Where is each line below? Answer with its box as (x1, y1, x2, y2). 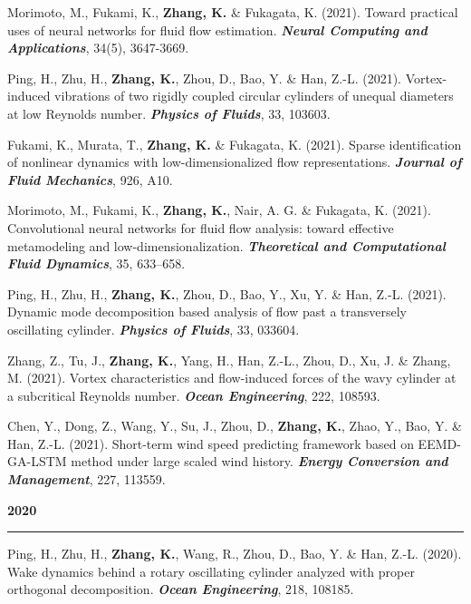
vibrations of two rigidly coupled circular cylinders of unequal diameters (54, 86, 454, 105)
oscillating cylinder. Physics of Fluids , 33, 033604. (7, 319, 300, 338)
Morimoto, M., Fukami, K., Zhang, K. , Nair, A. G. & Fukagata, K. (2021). (7, 200, 431, 219)
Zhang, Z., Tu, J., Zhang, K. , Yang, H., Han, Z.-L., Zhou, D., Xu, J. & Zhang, (7, 350, 451, 369)
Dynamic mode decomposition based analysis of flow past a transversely (7, 302, 408, 321)
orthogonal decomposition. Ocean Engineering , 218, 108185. (7, 580, 354, 599)
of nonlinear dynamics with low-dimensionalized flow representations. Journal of (7, 152, 462, 171)
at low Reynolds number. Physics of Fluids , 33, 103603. (7, 103, 331, 122)
